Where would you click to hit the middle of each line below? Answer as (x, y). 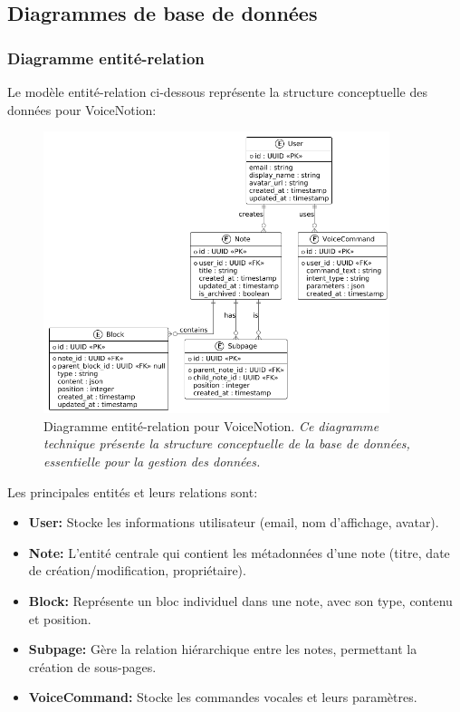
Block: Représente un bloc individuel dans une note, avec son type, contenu (240, 601)
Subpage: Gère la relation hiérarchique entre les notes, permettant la (223, 649)
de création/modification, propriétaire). (137, 570)
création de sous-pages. (92, 666)
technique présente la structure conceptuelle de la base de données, (227, 443)
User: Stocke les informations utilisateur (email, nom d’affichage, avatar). (234, 522)
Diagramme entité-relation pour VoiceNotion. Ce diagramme (211, 425)
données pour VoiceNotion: (82, 109)
